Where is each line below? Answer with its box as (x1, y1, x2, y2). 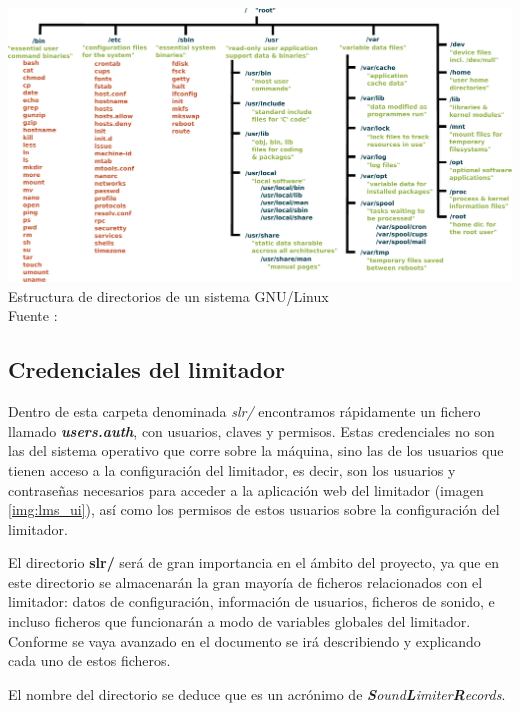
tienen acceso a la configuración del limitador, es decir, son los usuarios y (8, 459, 456, 480)
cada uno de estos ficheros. (8, 650, 171, 671)
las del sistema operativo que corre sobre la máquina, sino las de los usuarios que (8, 440, 504, 461)
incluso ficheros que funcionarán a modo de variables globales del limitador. (8, 611, 471, 632)
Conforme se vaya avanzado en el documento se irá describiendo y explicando (8, 630, 481, 651)
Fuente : (8, 305, 58, 326)
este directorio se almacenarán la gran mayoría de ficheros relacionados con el (8, 571, 483, 592)
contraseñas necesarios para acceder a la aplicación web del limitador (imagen (8, 479, 484, 500)
